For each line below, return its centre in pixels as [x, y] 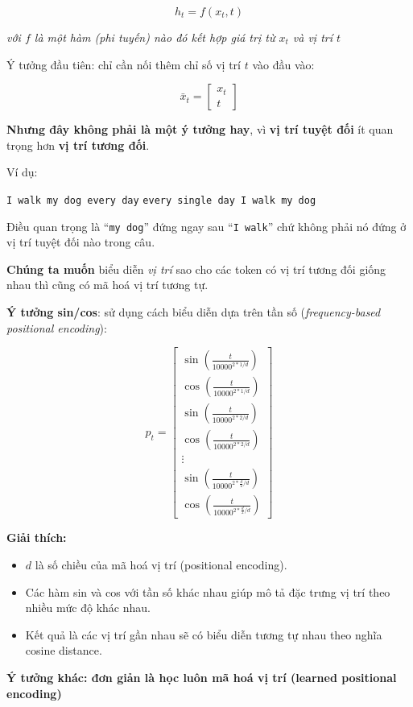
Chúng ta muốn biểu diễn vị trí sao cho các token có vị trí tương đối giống [196, 269]
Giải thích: [37, 537]
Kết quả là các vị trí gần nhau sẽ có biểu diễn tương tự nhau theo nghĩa [204, 634]
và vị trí [312, 37]
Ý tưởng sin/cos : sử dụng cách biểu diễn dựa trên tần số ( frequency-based [194, 312]
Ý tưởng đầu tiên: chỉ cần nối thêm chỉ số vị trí [124, 64]
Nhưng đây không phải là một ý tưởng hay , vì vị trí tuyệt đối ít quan [200, 129]
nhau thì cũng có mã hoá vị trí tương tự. [107, 285]
